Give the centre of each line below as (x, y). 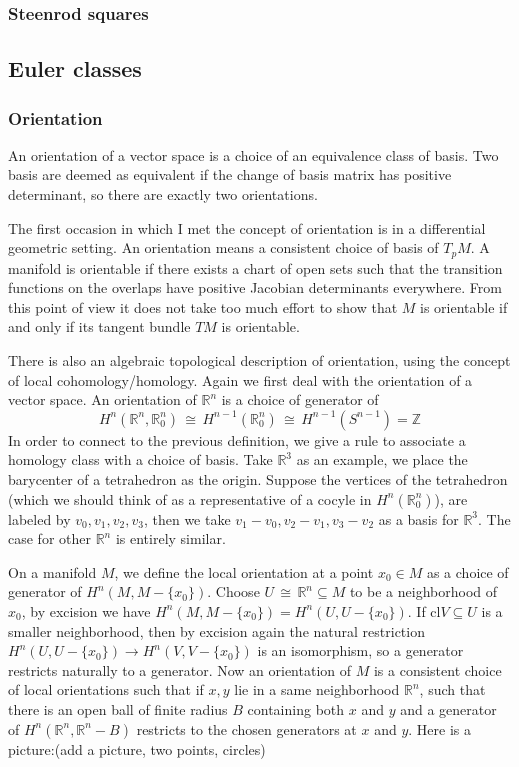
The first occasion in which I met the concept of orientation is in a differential (247, 227)
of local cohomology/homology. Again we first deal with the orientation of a (240, 379)
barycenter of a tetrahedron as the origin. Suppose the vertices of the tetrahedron (258, 479)
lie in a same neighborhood (317, 689)
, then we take (187, 518)
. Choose (233, 591)
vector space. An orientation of (102, 399)
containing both (296, 708)
